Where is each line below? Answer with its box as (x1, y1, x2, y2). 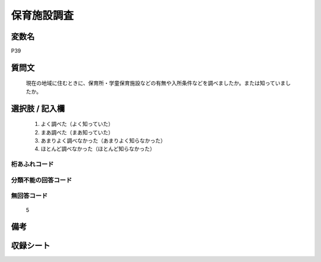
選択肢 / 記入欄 (11, 103, 65, 113)
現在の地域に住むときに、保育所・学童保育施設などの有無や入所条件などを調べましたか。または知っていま (26, 80, 286, 87)
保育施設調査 (11, 9, 74, 22)
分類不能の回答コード (11, 176, 73, 184)
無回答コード (11, 192, 48, 200)
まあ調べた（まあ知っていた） (40, 128, 114, 136)
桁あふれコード (11, 160, 54, 169)
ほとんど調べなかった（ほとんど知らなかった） (40, 146, 156, 153)
